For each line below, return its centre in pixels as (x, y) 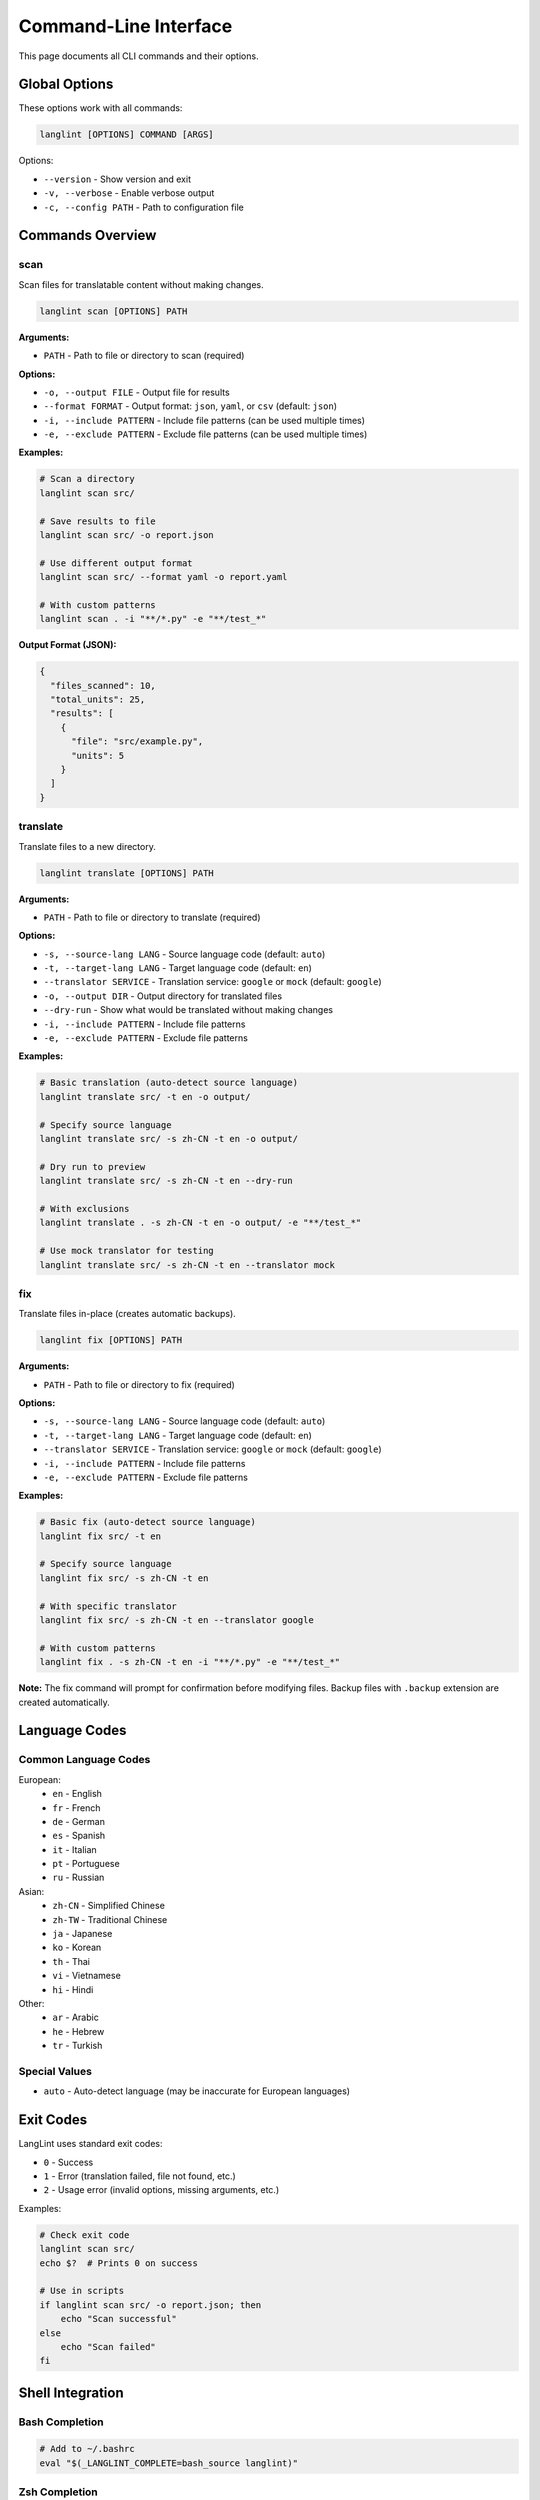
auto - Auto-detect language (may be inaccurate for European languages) (196, 2091)
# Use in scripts (82, 2291)
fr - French (76, 1807)
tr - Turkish (77, 2046)
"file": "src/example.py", (137, 741)
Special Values (55, 2071)
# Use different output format (116, 563)
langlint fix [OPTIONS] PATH (111, 1340)
